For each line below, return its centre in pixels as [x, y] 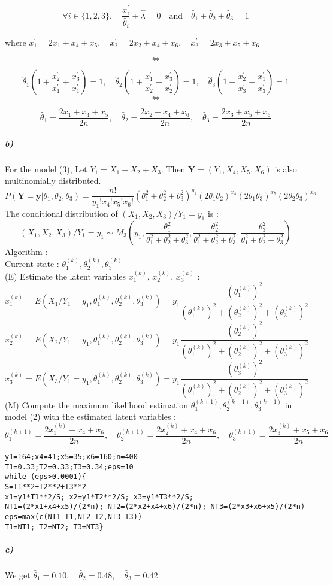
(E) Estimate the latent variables [66, 276]
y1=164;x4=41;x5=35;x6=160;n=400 [71, 457]
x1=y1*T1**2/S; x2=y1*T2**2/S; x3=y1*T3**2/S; [99, 497]
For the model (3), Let [46, 169]
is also [286, 169]
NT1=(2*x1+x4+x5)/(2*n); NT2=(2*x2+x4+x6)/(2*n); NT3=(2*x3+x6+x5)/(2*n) [155, 507]
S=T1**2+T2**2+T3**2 [46, 487]
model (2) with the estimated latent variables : [91, 416]
